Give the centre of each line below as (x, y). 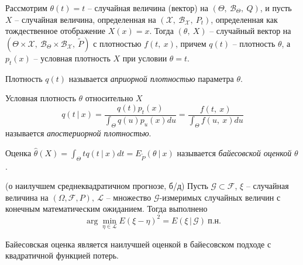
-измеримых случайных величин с (220, 197)
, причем (191, 43)
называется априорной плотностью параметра (151, 78)
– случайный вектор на (250, 31)
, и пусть (276, 8)
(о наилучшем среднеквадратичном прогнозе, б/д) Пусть (107, 186)
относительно (109, 98)
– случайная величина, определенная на (85, 19)
